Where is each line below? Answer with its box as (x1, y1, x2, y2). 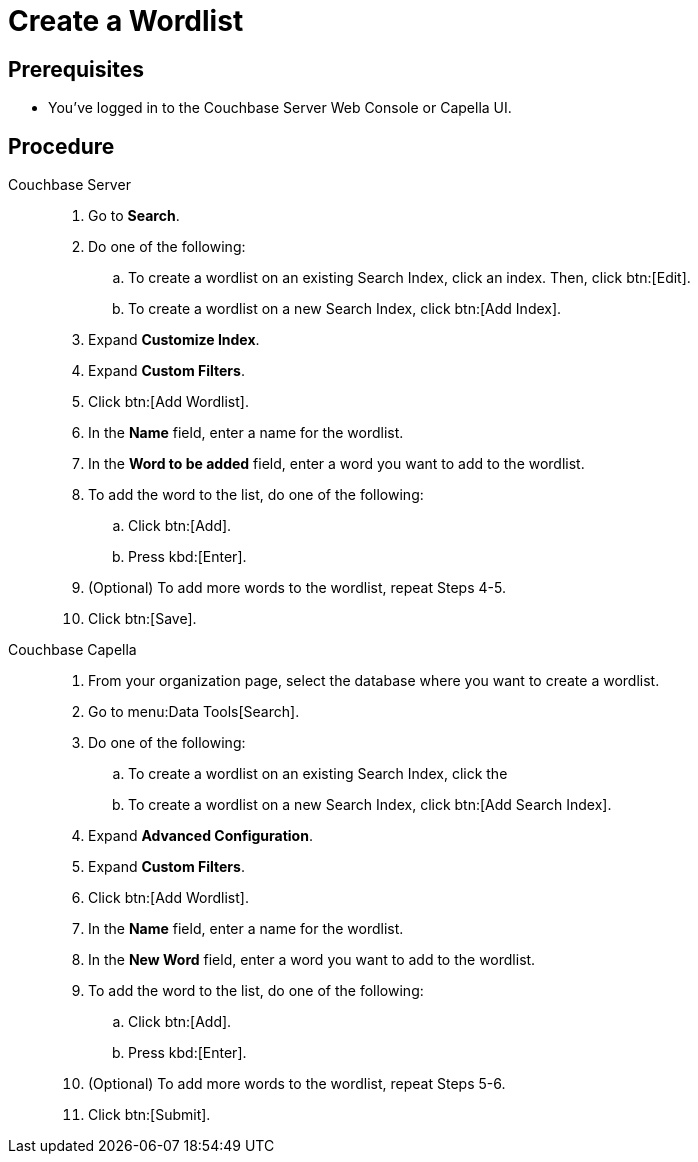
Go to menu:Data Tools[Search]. (88, 703, 300, 721)
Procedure (8, 133, 115, 159)
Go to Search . (88, 207, 180, 225)
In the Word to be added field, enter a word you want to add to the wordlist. (88, 455, 585, 473)
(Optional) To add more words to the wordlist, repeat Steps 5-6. (88, 1075, 506, 1093)
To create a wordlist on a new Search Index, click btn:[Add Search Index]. (128, 796, 612, 814)
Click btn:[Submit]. (88, 1106, 211, 1124)
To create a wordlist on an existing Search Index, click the (128, 765, 508, 783)
